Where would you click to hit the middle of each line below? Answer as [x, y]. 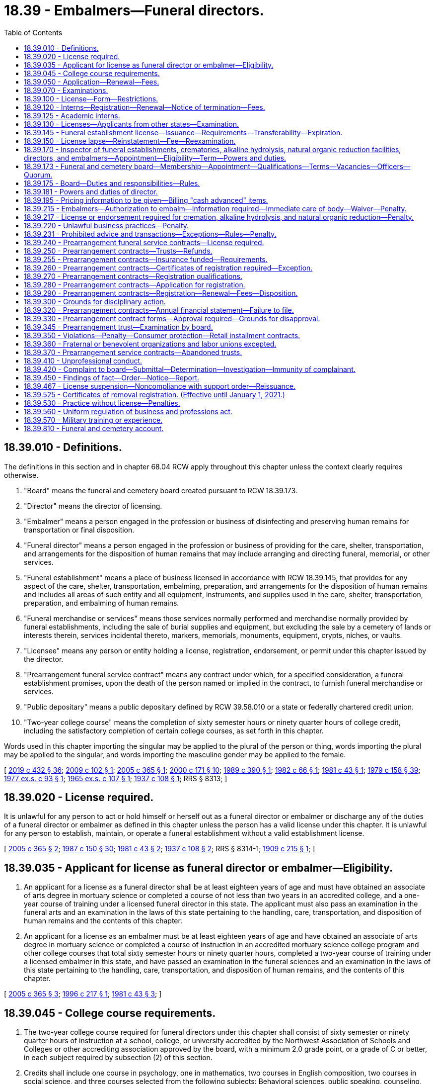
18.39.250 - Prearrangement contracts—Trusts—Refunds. [118, 251]
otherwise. [21, 475]
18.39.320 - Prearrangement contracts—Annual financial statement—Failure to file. [159, 310]
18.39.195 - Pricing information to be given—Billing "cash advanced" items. [146, 200]
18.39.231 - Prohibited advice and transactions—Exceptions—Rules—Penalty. [150, 234]
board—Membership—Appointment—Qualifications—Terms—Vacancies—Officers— [272, 166]
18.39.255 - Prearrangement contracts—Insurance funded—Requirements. [146, 259]
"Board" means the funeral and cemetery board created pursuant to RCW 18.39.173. [161, 490]
